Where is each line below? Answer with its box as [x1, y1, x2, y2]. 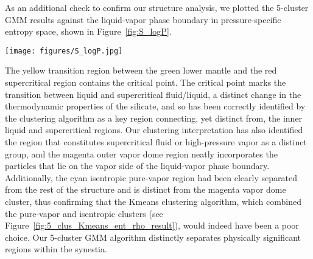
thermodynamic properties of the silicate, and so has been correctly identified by [5, 100, 306, 112]
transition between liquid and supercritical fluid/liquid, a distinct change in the [5, 88, 301, 100]
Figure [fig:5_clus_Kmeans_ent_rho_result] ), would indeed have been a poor [5, 219, 299, 232]
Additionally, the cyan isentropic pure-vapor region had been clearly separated [5, 171, 297, 184]
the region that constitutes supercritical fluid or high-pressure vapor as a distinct [5, 136, 307, 148]
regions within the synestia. [5, 243, 107, 255]
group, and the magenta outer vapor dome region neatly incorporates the [5, 147, 278, 160]
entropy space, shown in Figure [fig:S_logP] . [5, 25, 172, 38]
